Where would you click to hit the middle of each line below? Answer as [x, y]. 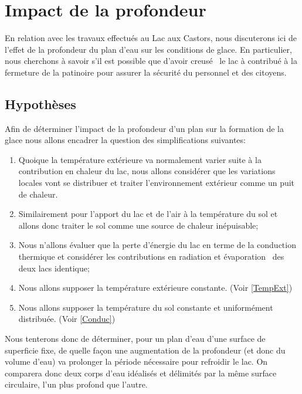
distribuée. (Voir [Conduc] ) [67, 319]
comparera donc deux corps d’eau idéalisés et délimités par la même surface [141, 373]
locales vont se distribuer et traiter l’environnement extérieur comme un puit [157, 183]
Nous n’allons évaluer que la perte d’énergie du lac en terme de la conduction [157, 245]
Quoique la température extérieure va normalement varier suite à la [140, 159]
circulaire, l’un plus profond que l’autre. [76, 384]
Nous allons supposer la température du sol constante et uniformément [146, 307]
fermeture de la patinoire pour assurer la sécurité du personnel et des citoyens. [146, 72]
